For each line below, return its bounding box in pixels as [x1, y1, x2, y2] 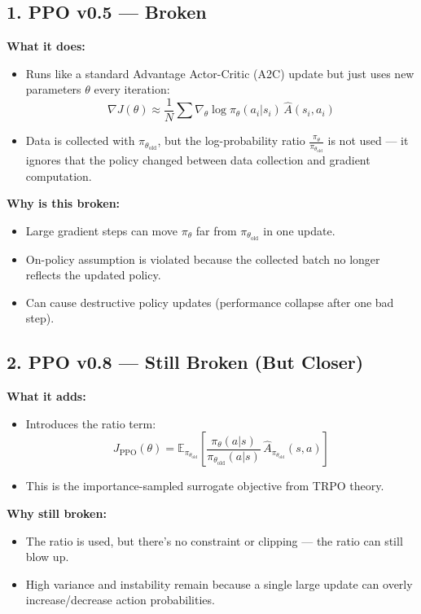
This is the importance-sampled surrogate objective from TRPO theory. [25, 477, 384, 494]
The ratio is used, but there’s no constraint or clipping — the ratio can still [25, 532, 403, 549]
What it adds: [7, 388, 86, 405]
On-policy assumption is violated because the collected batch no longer [25, 250, 380, 267]
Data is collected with [25, 132, 135, 149]
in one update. [263, 221, 335, 239]
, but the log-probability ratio [157, 132, 305, 149]
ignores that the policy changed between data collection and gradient [25, 151, 371, 168]
